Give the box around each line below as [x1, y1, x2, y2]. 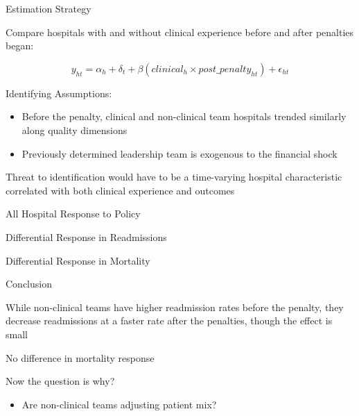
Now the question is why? [6, 374, 115, 388]
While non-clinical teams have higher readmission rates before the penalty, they [6, 299, 344, 314]
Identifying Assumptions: [6, 85, 112, 100]
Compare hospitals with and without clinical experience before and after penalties [6, 24, 354, 39]
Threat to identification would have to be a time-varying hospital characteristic [6, 169, 342, 184]
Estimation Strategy [6, 1, 91, 15]
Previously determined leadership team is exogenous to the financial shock [21, 146, 338, 160]
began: [6, 38, 34, 53]
